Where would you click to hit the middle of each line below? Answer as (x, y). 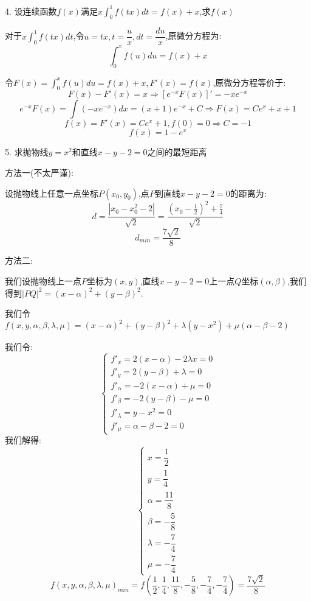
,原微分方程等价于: (249, 82)
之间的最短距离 (177, 152)
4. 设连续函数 (31, 11)
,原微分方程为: (193, 36)
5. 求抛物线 (27, 152)
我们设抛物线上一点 (43, 281)
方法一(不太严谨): (39, 173)
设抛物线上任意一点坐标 (52, 193)
